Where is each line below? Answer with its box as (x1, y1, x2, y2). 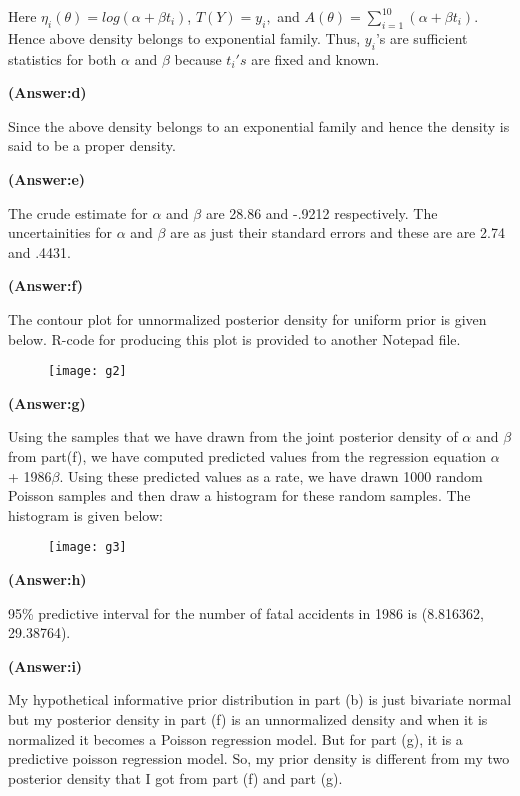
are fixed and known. (251, 48, 380, 69)
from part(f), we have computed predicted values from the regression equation (8, 445, 487, 466)
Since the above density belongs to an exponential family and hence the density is (8, 115, 510, 136)
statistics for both (8, 48, 117, 69)
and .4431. (8, 241, 72, 262)
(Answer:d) (8, 82, 87, 103)
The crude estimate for (8, 202, 148, 223)
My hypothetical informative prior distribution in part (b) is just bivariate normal (8, 689, 512, 710)
